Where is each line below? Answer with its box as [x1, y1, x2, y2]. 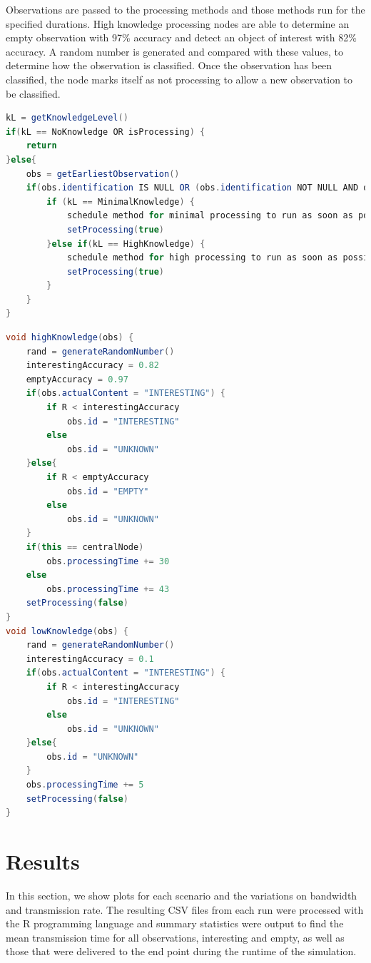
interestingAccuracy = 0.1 [26, 653, 154, 664]
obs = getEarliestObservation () [26, 168, 180, 179]
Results [6, 847, 80, 876]
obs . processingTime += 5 [26, 780, 144, 790]
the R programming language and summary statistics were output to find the [6, 916, 344, 931]
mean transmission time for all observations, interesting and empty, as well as [6, 929, 345, 944]
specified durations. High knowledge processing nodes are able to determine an [6, 16, 350, 31]
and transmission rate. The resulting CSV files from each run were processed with [6, 902, 364, 917]
